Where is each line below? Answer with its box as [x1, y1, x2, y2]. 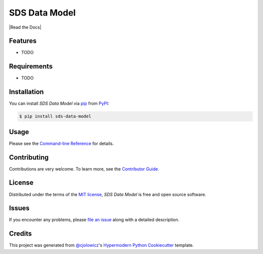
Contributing [9, 153, 49, 161]
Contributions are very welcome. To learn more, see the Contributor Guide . [9, 166, 159, 172]
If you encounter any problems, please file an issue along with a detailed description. [9, 217, 180, 223]
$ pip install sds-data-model [19, 114, 92, 119]
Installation [9, 88, 44, 96]
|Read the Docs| [9, 24, 41, 30]
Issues [9, 204, 30, 212]
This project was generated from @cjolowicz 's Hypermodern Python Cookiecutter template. [9, 242, 194, 248]
